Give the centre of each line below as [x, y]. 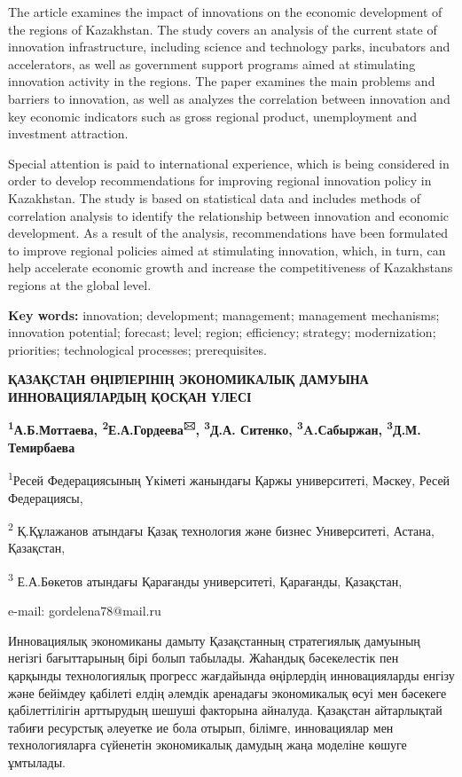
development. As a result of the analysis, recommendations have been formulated [228, 233]
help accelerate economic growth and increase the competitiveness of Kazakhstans [231, 267]
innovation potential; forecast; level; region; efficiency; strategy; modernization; [222, 332]
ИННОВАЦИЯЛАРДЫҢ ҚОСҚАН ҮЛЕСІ [130, 396]
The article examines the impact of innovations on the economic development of [225, 12]
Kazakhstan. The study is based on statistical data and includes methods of [214, 197]
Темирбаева [42, 447]
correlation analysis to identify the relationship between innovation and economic [228, 215]
